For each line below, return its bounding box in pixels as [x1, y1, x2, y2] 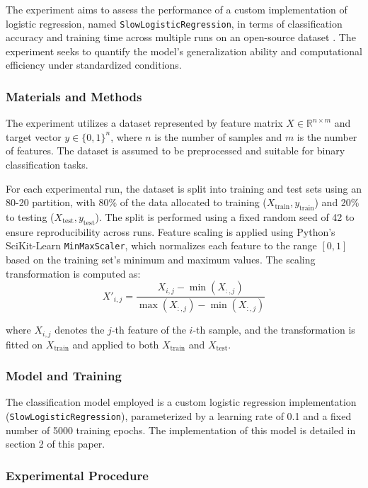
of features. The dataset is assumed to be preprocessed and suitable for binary [6, 143, 345, 158]
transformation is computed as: [6, 266, 141, 280]
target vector [6, 129, 62, 144]
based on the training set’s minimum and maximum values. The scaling [6, 252, 316, 267]
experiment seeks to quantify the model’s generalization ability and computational [6, 43, 362, 58]
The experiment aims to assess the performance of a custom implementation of [6, 2, 347, 16]
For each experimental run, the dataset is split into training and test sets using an [6, 181, 362, 195]
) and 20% [314, 195, 360, 210]
